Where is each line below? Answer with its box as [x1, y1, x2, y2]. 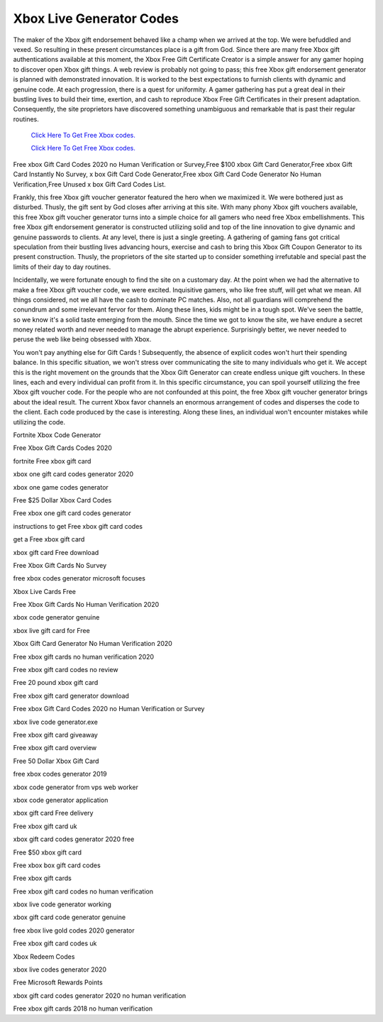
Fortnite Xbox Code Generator [13, 431, 101, 439]
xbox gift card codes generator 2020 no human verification [13, 991, 187, 1000]
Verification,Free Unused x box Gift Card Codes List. [13, 180, 166, 188]
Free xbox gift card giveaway [13, 730, 99, 739]
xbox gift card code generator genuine [13, 913, 126, 922]
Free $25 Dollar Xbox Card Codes [13, 495, 112, 504]
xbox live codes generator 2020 [13, 965, 106, 974]
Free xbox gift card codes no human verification [13, 887, 154, 896]
